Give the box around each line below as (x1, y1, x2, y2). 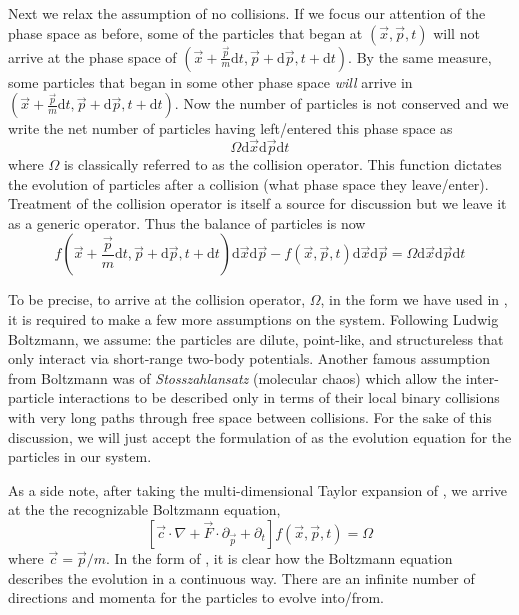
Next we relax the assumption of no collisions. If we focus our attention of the (8, 3, 486, 23)
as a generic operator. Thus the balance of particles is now (8, 212, 366, 233)
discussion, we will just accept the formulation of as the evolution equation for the (8, 426, 512, 447)
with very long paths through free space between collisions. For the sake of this (8, 406, 492, 427)
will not (433, 22, 480, 43)
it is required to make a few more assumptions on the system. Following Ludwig (8, 308, 499, 329)
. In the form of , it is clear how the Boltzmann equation (106, 547, 453, 568)
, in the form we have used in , (320, 289, 508, 310)
